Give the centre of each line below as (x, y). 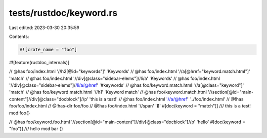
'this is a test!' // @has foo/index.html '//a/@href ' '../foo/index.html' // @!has (166, 99)
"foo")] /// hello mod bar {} (36, 129)
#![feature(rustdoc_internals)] (39, 62)
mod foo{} (20, 113)
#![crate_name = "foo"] (48, 50)
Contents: (19, 36)
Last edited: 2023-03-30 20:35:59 (44, 28)
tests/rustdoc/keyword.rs (63, 13)
